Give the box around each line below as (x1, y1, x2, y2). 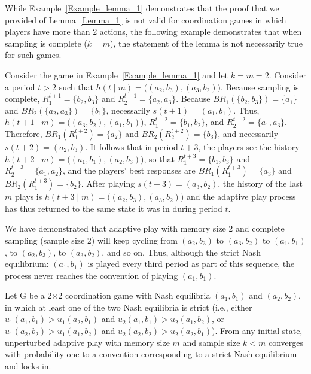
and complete (235, 222, 285, 235)
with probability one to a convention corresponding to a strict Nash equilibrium (5, 348, 297, 360)
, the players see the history (198, 140, 300, 153)
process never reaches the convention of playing (5, 269, 178, 281)
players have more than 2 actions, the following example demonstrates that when (5, 25, 302, 38)
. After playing (81, 177, 135, 190)
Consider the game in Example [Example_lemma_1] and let (5, 68, 228, 81)
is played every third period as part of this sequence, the (87, 257, 295, 270)
